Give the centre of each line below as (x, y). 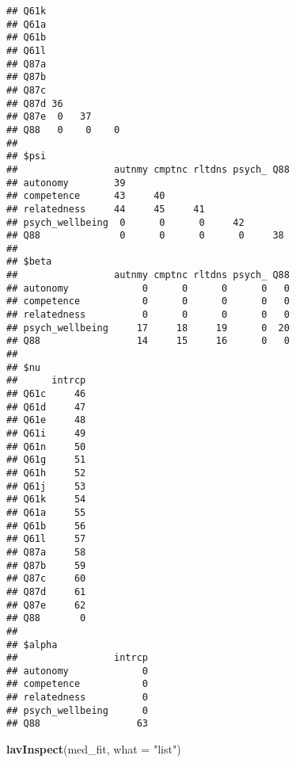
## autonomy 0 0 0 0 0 (148, 288)
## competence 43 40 (86, 196)
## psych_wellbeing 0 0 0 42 (125, 222)
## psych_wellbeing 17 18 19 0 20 (148, 328)
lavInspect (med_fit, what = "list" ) (94, 749)
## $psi (27, 156)
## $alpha (32, 645)
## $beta (29, 262)
